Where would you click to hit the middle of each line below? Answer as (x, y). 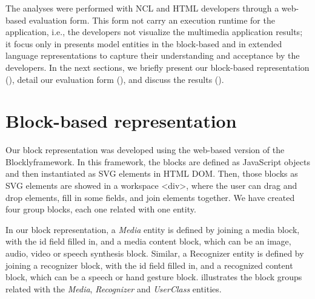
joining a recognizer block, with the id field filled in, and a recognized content (149, 265)
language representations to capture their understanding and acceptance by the (153, 55)
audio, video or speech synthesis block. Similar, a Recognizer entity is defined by (155, 253)
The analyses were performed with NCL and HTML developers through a (142, 8)
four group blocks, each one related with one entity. (101, 209)
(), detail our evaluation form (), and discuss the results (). (115, 79)
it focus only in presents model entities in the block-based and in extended (144, 43)
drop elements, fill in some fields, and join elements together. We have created (150, 197)
